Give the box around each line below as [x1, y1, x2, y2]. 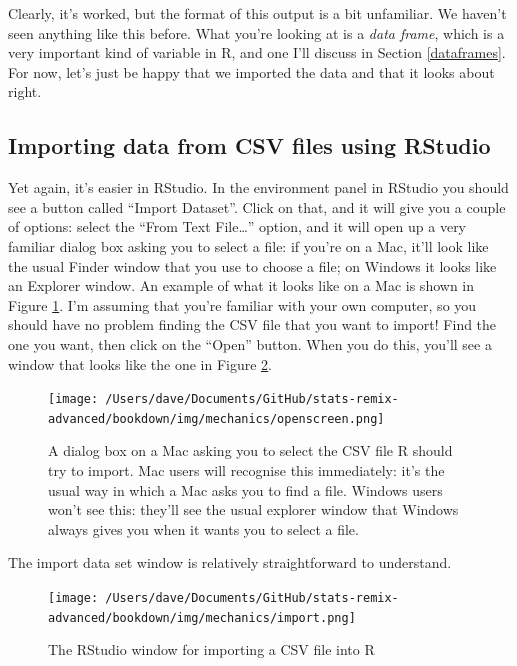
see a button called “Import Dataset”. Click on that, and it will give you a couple [8, 196, 506, 217]
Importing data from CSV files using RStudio [8, 130, 491, 161]
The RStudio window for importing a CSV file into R [48, 639, 375, 660]
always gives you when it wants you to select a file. [48, 518, 359, 539]
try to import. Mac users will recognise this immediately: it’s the [48, 460, 445, 481]
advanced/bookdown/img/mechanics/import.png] [48, 610, 356, 625]
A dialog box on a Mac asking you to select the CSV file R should [48, 440, 453, 461]
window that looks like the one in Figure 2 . [8, 353, 272, 374]
